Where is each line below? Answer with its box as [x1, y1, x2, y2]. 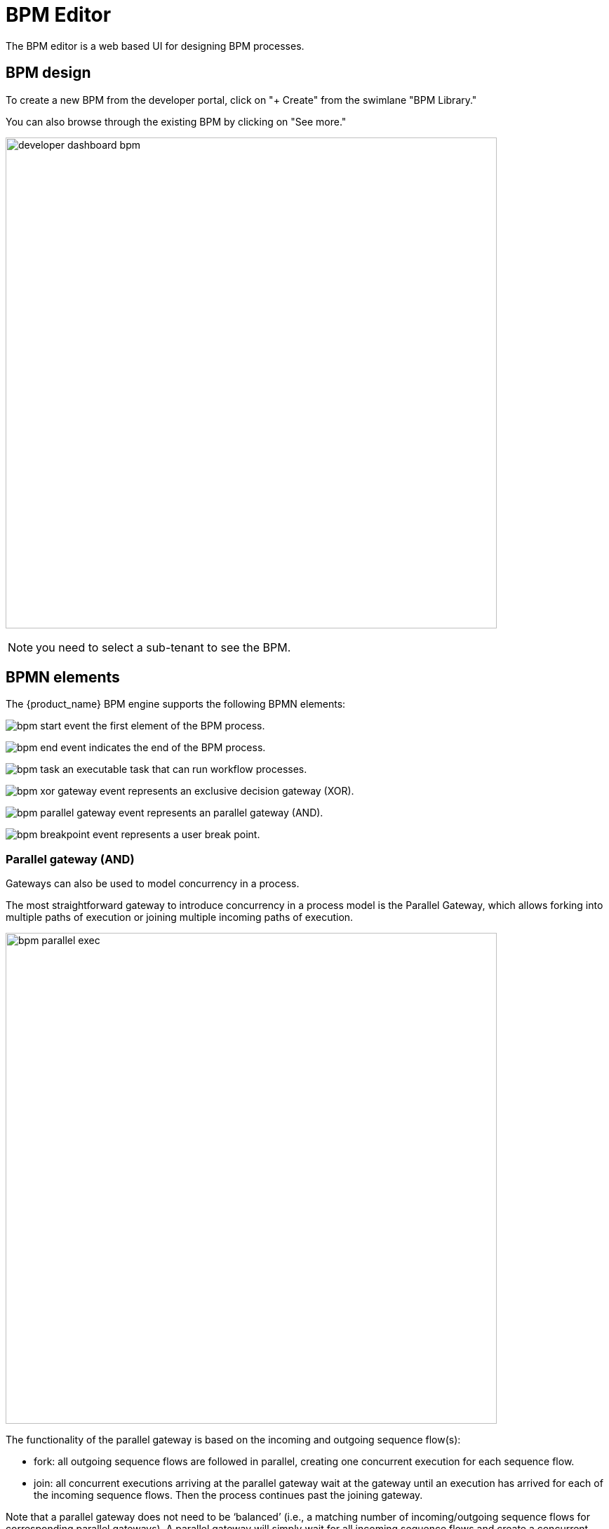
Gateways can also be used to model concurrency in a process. [6, 877, 300, 890]
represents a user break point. [121, 828, 260, 841]
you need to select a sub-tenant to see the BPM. [36, 640, 291, 654]
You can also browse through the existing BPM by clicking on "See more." [6, 115, 347, 128]
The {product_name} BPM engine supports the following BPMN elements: [6, 698, 346, 710]
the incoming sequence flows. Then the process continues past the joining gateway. [34, 1489, 423, 1502]
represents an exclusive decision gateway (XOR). [128, 785, 354, 797]
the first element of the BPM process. [92, 720, 265, 732]
